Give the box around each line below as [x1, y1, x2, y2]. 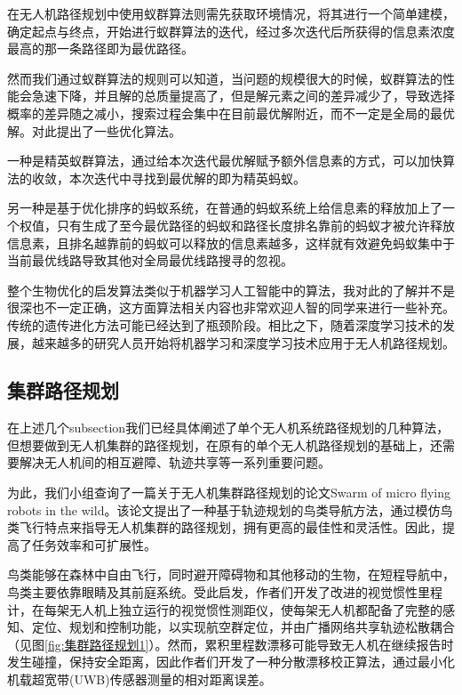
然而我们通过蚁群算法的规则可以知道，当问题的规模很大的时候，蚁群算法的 [7, 69, 442, 87]
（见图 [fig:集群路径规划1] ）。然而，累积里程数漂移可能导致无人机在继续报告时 [7, 634, 454, 653]
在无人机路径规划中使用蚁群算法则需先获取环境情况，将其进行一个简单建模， [7, 4, 455, 22]
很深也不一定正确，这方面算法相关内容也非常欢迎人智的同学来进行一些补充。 [7, 298, 455, 317]
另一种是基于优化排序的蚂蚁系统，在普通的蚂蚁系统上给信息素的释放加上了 [7, 198, 442, 217]
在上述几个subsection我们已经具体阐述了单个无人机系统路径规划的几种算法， [7, 418, 450, 437]
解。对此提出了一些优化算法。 [7, 121, 181, 140]
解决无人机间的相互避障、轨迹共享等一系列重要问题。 [19, 453, 331, 472]
